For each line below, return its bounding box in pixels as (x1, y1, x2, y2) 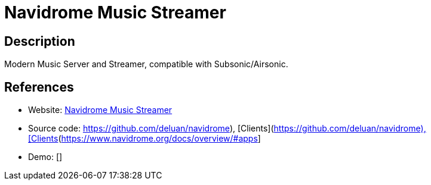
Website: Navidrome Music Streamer (28, 105, 173, 115)
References (4, 79, 74, 95)
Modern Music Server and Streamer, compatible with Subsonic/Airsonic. (4, 59, 288, 70)
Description (4, 33, 75, 49)
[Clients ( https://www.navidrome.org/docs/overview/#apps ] (28, 133, 261, 144)
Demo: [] (28, 152, 63, 162)
